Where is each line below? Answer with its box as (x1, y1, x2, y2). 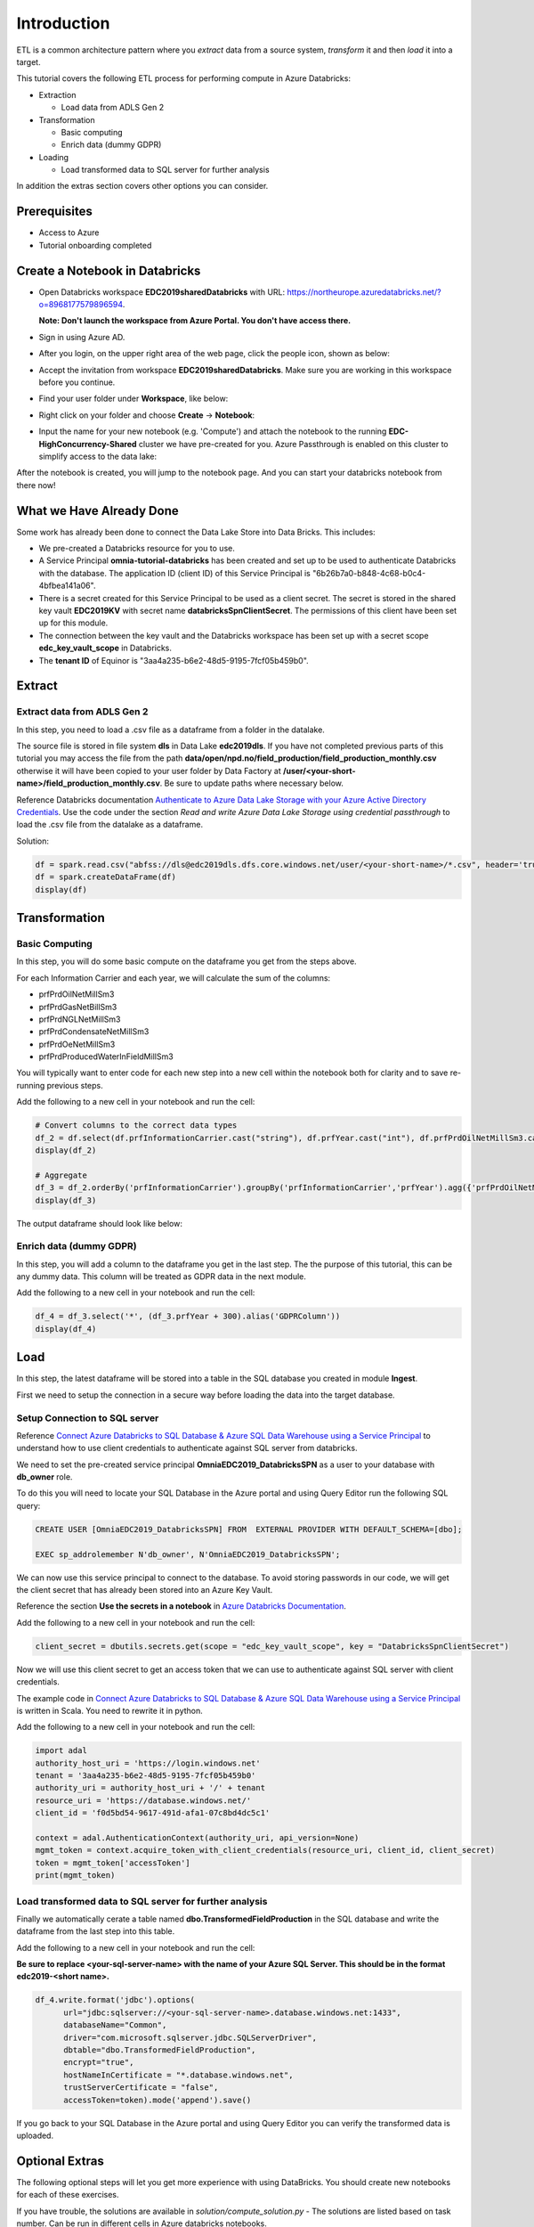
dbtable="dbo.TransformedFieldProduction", (63, 2045, 256, 2055)
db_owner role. (16, 1472, 73, 1482)
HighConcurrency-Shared (38, 438, 137, 449)
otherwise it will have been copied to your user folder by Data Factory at (16, 765, 282, 776)
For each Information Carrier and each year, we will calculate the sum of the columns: (16, 972, 331, 983)
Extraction (38, 89, 77, 100)
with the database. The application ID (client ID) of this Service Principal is (38, 567, 311, 578)
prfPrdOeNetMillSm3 (38, 1039, 116, 1049)
